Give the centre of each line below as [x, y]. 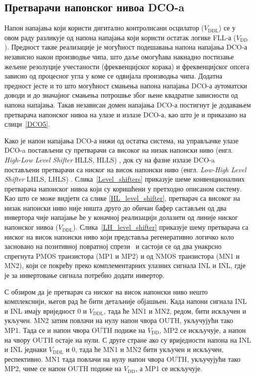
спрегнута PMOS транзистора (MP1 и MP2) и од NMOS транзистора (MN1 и [122, 256]
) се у [227, 28]
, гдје [238, 265]
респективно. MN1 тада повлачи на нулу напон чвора [84, 359]
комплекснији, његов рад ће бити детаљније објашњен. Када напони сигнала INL [126, 301]
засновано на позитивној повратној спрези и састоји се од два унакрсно [113, 246]
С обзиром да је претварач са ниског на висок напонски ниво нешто [106, 291]
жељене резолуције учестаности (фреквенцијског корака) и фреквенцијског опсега [127, 66]
